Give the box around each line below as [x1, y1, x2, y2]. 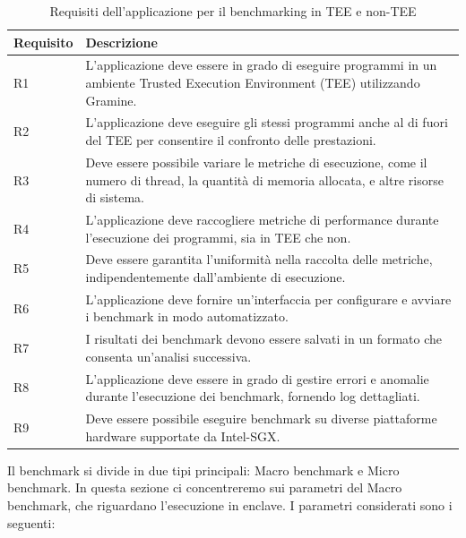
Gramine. [85, 90, 137, 109]
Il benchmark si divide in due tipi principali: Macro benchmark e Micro [7, 460, 400, 479]
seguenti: [7, 513, 56, 532]
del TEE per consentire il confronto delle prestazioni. [85, 131, 376, 149]
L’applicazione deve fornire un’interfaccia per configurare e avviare [85, 289, 452, 308]
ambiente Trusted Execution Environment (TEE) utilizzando [85, 73, 420, 92]
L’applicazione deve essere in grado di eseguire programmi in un [85, 56, 437, 74]
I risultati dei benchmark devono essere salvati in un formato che [85, 329, 443, 348]
